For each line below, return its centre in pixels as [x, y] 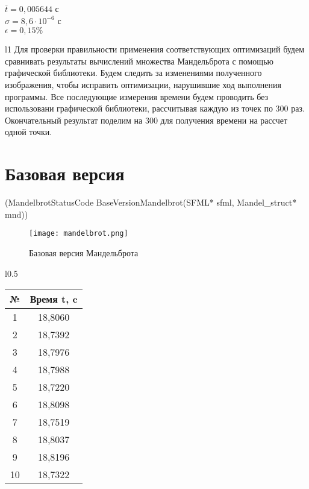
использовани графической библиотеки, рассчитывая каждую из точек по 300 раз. [155, 108]
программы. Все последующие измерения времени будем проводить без [137, 96]
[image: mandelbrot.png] [79, 234]
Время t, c [54, 299]
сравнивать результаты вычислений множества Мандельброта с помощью [139, 61]
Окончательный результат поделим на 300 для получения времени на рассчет [146, 120]
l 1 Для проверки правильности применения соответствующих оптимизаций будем [155, 49]
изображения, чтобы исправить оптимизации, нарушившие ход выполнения [143, 84]
